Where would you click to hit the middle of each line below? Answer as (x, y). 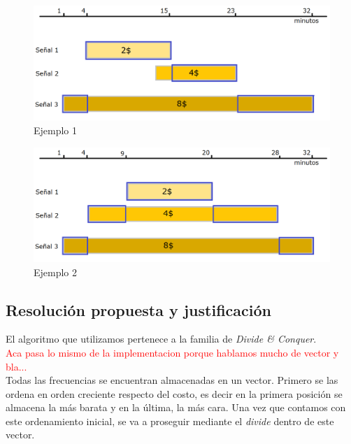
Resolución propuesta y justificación (138, 309)
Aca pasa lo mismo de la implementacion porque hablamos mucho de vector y (172, 352)
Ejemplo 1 (56, 130)
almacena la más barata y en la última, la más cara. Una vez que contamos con (176, 407)
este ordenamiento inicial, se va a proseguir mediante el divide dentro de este (170, 421)
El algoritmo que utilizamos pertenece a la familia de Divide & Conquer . (161, 339)
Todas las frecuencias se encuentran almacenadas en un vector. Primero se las (172, 380)
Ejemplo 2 (56, 272)
